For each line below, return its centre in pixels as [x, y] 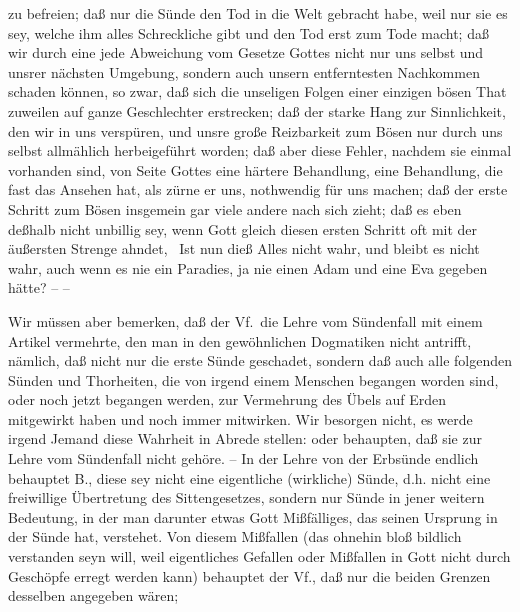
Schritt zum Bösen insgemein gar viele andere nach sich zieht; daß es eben [235, 208]
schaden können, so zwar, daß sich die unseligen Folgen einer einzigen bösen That [257, 91]
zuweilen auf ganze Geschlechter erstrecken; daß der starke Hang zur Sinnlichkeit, [257, 110]
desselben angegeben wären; [93, 595]
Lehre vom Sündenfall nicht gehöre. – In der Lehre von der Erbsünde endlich [243, 458]
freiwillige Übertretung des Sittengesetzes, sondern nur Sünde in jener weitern [246, 497]
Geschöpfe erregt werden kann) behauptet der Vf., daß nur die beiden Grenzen [249, 575]
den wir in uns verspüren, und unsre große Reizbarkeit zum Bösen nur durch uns [255, 130]
